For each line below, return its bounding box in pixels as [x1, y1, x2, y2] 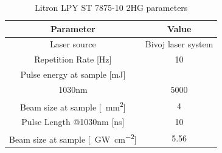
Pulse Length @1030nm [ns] [21, 115, 125, 128]
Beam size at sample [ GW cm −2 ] [9, 131, 137, 145]
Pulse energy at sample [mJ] [20, 68, 126, 81]
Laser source [49, 38, 96, 50]
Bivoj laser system [145, 38, 213, 50]
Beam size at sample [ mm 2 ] [20, 98, 126, 113]
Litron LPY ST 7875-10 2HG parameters [35, 1, 188, 13]
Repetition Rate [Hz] [34, 53, 112, 66]
